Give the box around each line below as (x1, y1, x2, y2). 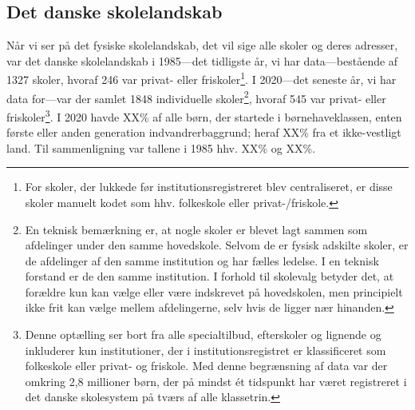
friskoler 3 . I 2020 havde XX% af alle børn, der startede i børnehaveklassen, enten (6, 105, 402, 125)
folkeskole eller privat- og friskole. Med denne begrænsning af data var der (25, 357, 388, 374)
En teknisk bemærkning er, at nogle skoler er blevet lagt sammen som (25, 221, 368, 237)
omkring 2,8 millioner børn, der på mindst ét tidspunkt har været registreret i (25, 372, 407, 389)
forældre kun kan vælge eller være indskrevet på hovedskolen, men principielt (25, 283, 403, 300)
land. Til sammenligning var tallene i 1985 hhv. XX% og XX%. (6, 139, 316, 156)
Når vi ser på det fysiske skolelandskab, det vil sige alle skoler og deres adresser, (6, 37, 398, 54)
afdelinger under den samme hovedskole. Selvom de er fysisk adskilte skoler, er (25, 237, 409, 253)
